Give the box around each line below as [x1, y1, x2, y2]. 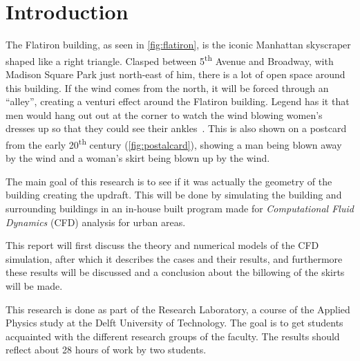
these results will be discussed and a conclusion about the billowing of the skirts [6, 265, 345, 279]
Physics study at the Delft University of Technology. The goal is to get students [6, 315, 343, 330]
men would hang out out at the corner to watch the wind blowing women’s [6, 107, 323, 122]
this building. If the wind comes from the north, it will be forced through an [6, 80, 329, 95]
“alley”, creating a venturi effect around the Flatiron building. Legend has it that [6, 94, 350, 109]
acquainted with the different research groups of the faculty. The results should [6, 328, 340, 343]
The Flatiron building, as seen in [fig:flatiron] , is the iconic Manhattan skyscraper [6, 37, 351, 52]
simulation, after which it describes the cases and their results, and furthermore [6, 251, 343, 266]
